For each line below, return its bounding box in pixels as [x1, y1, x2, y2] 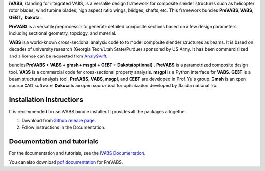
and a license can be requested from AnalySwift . [9, 53, 107, 59]
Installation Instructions [9, 96, 84, 104]
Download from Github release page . [21, 117, 96, 123]
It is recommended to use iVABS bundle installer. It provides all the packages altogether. [9, 109, 187, 114]
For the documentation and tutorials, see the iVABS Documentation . [9, 150, 146, 156]
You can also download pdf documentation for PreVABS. [9, 159, 123, 165]
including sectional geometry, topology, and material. [9, 30, 117, 36]
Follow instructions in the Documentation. [21, 124, 106, 130]
